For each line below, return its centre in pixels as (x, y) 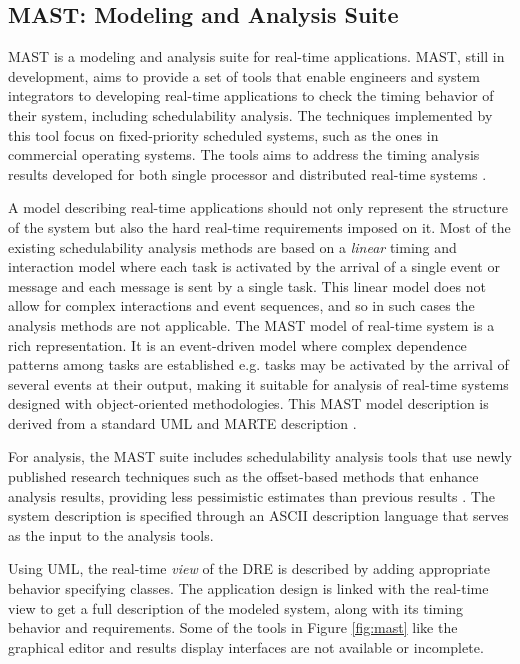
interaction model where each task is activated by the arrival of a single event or (254, 266)
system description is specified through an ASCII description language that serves (258, 515)
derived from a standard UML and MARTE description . (182, 422)
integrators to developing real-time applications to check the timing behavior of (251, 95)
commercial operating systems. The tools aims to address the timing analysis (244, 154)
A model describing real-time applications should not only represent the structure (258, 207)
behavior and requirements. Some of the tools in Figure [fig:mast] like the (233, 627)
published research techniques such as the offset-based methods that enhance (243, 476)
